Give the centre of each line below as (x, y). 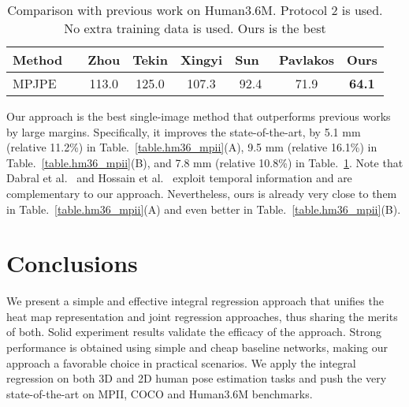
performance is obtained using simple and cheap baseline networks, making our (197, 347)
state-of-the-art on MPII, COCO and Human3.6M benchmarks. (160, 393)
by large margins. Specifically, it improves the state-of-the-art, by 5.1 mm (184, 131)
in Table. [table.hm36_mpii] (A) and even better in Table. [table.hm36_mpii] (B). (204, 209)
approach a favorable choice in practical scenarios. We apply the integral (181, 362)
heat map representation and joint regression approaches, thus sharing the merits (202, 316)
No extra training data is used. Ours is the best (195, 28)
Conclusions (72, 263)
